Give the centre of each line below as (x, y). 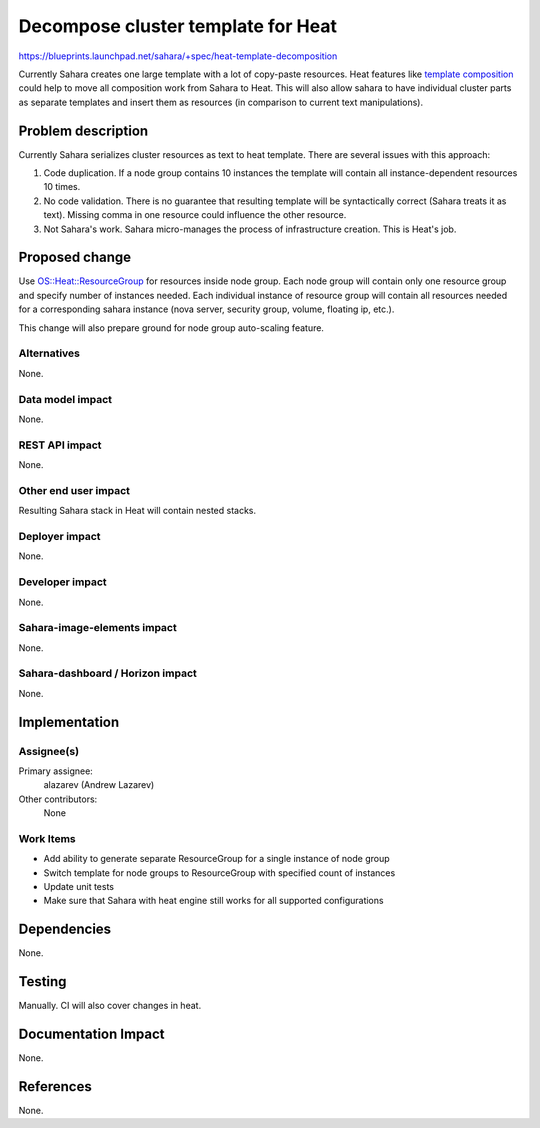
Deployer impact (59, 536)
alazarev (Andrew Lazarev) (99, 785)
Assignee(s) (49, 751)
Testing (42, 981)
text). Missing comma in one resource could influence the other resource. (195, 215)
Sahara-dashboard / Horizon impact (107, 673)
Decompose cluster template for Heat (177, 26)
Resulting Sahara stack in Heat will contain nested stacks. (137, 511)
